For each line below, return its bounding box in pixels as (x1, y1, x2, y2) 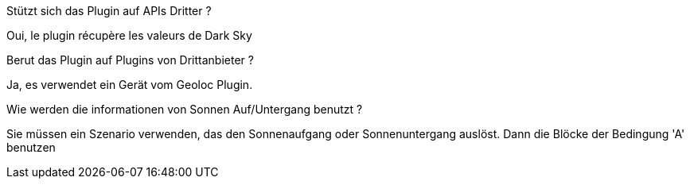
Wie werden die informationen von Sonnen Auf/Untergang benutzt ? (6, 102, 363, 116)
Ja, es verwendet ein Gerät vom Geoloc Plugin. (6, 78, 253, 91)
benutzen (6, 141, 56, 154)
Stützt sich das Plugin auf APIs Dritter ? (6, 4, 212, 17)
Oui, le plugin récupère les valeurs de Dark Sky (6, 29, 252, 42)
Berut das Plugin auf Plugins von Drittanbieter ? (6, 53, 254, 67)
